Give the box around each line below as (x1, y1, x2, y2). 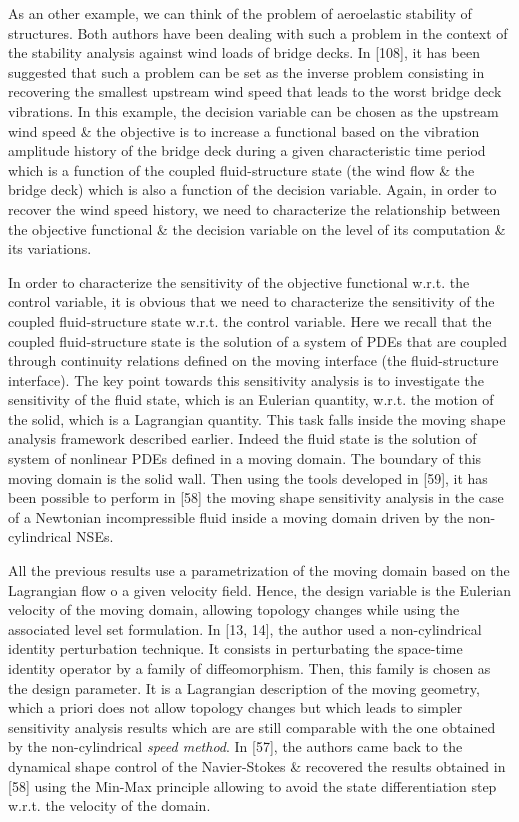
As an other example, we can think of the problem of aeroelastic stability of (8, 3, 472, 23)
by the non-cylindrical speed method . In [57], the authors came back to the (8, 736, 463, 757)
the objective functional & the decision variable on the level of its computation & (8, 218, 506, 239)
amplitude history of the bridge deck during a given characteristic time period (8, 140, 486, 161)
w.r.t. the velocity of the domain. (8, 795, 211, 816)
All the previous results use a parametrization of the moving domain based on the (8, 560, 510, 581)
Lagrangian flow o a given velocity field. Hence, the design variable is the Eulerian (8, 579, 512, 600)
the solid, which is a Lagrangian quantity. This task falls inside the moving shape (8, 408, 506, 429)
